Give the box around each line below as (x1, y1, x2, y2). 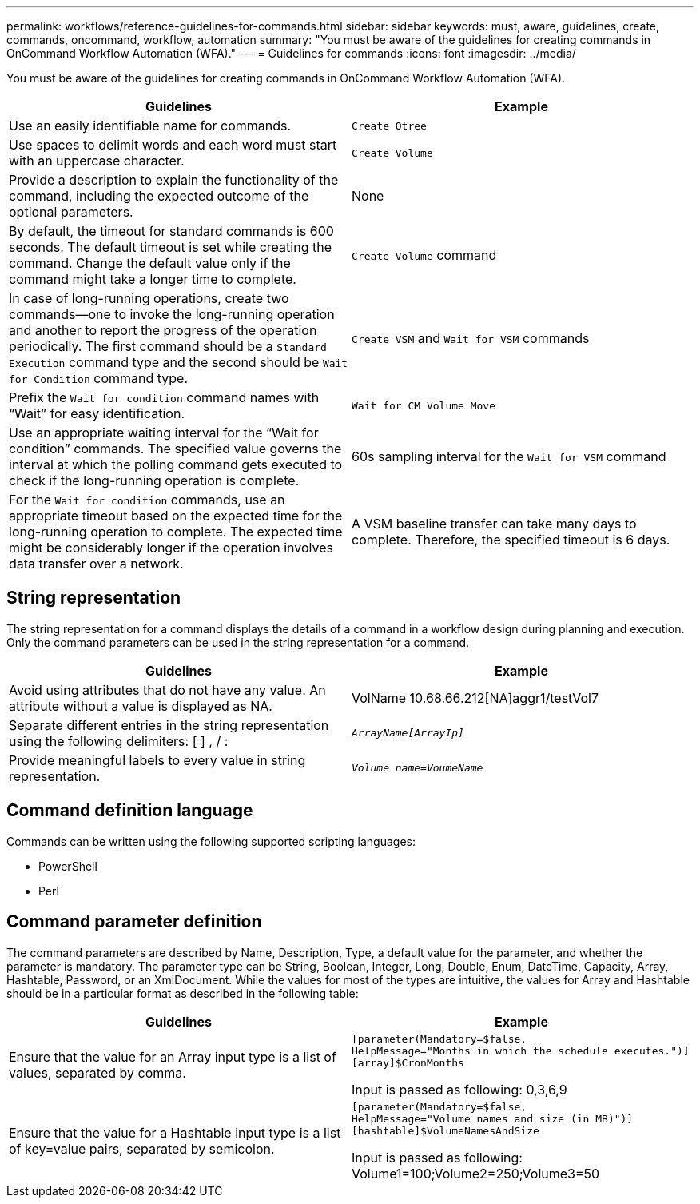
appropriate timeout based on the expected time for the (9, 508, 343, 524)
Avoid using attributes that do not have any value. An (9, 681, 326, 698)
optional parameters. (9, 204, 133, 220)
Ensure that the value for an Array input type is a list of (9, 1049, 336, 1066)
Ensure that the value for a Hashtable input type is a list (9, 1125, 341, 1142)
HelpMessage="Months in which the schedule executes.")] (352, 1044, 690, 1057)
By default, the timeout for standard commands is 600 (9, 223, 334, 239)
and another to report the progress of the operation (9, 322, 317, 338)
